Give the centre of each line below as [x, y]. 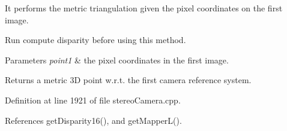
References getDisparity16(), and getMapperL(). [93, 120]
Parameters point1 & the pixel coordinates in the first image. [117, 60]
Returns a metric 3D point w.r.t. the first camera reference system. [128, 80]
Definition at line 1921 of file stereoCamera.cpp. [93, 100]
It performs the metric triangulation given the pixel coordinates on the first [144, 8]
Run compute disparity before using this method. [95, 40]
